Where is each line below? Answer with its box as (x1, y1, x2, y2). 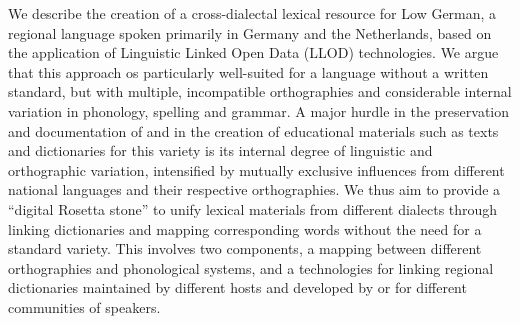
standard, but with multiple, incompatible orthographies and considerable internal (8, 81, 512, 102)
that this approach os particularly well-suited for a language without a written (8, 61, 489, 82)
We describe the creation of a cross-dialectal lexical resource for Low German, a (8, 3, 497, 23)
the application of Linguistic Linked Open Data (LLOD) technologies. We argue (8, 42, 499, 63)
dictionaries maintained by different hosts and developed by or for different (8, 277, 467, 298)
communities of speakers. (8, 296, 161, 317)
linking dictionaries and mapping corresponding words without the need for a (8, 218, 482, 239)
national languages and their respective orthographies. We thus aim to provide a (8, 179, 501, 200)
